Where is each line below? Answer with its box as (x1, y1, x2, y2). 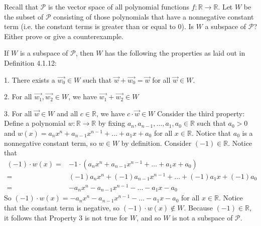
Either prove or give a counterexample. (4, 31, 123, 41)
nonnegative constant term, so (4, 137, 97, 148)
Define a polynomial (4, 118, 66, 128)
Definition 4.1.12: (4, 57, 57, 68)
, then (75, 48, 94, 58)
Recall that (4, 2, 38, 12)
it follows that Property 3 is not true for (4, 212, 128, 222)
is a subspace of (20, 48, 68, 58)
